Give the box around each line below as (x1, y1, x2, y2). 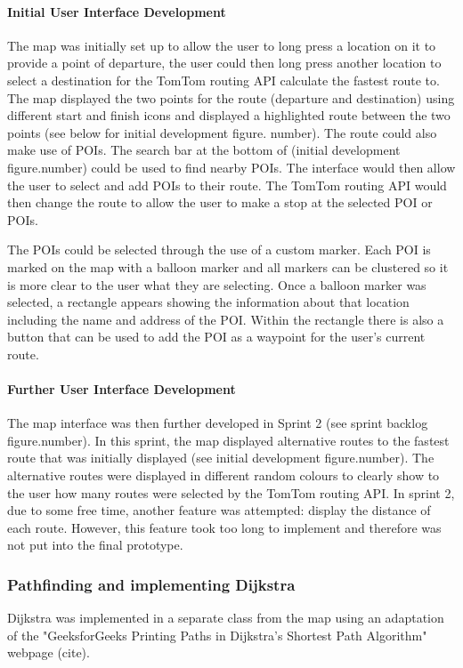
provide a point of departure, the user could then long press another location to (7, 53, 442, 72)
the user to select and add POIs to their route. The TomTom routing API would (7, 175, 447, 194)
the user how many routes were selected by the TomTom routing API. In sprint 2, (7, 483, 455, 502)
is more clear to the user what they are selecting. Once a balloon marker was (7, 275, 426, 294)
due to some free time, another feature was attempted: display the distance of (7, 501, 431, 519)
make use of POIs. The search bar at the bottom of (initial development (7, 141, 401, 159)
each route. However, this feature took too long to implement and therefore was (7, 518, 442, 536)
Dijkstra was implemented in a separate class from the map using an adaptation (7, 608, 444, 627)
